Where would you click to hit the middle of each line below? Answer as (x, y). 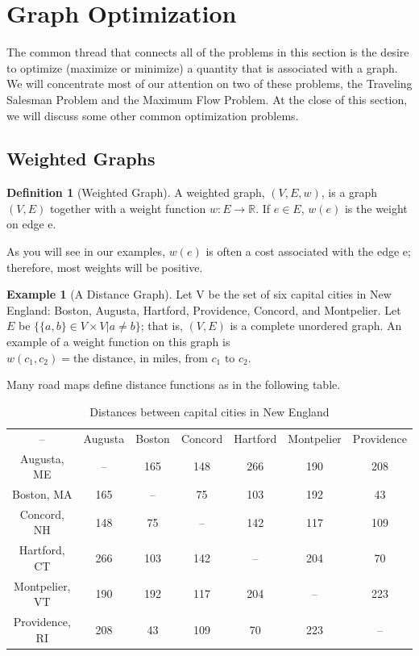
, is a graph (349, 192)
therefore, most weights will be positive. (105, 267)
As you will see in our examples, (86, 251)
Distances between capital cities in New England (209, 411)
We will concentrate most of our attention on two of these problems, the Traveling (209, 84)
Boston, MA (42, 493)
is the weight (376, 208)
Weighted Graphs (81, 159)
